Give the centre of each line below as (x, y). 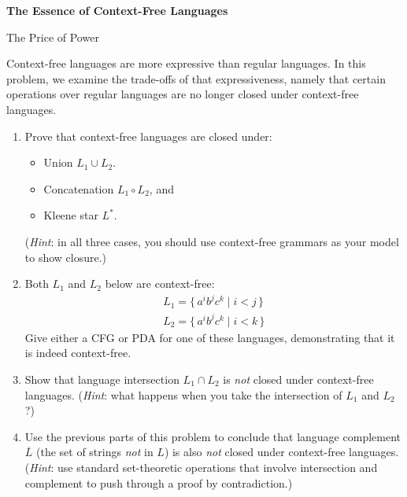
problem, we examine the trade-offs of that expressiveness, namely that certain (196, 78)
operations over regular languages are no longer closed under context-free (183, 94)
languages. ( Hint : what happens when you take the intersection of (183, 394)
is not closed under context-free (298, 379)
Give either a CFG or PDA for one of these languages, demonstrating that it (210, 337)
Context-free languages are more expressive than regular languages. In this (186, 63)
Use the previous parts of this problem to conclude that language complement (213, 436)
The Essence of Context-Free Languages (117, 10)
